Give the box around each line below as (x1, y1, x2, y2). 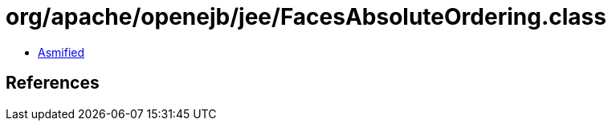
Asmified (38, 45, 85, 59)
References (6, 73, 100, 93)
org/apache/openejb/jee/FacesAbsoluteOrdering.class (6, 3, 606, 30)
